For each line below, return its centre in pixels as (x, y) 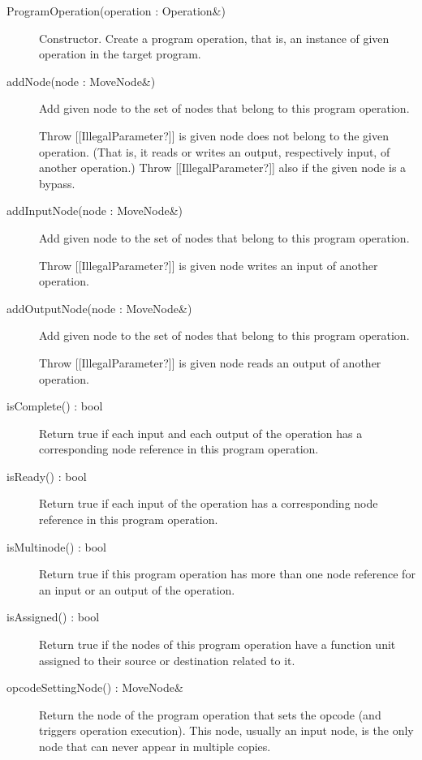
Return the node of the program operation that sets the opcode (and (210, 714)
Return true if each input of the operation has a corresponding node (209, 503)
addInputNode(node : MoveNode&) (95, 210)
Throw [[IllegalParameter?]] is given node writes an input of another (209, 265)
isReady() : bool (47, 476)
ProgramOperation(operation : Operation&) (116, 11)
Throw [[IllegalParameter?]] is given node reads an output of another (210, 362)
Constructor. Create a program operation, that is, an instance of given (214, 38)
